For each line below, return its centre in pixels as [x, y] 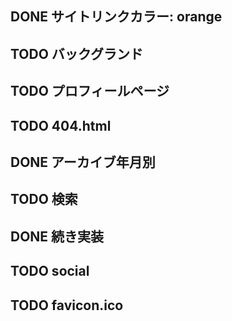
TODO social [50, 271]
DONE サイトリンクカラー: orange [116, 17]
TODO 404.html [61, 125]
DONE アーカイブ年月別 [83, 162]
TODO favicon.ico [67, 305]
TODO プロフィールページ [90, 91]
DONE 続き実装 [57, 236]
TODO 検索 [44, 199]
